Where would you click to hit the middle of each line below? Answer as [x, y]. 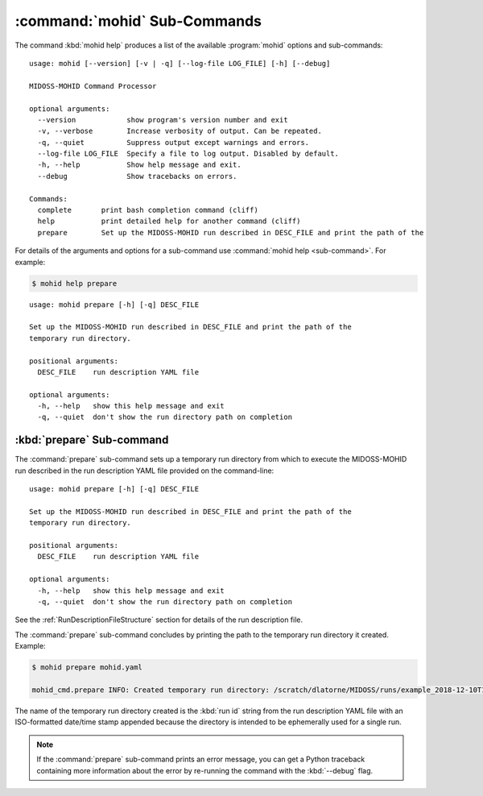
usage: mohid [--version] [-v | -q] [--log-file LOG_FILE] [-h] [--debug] [180, 63]
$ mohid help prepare [74, 283]
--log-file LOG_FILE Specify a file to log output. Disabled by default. [188, 154]
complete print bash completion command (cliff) [148, 210]
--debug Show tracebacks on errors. [137, 176]
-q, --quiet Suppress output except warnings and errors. [173, 142]
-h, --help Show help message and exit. [139, 165]
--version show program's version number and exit [163, 120]
